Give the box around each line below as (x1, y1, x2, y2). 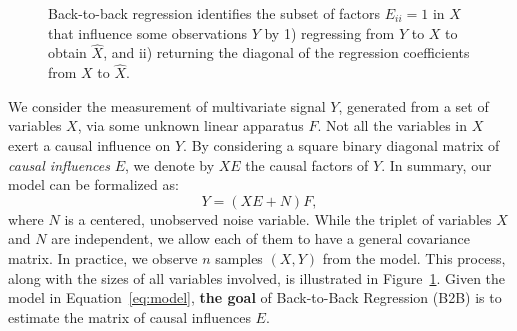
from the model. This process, (322, 247, 506, 268)
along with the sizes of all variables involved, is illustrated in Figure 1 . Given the (8, 267, 506, 288)
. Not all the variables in (317, 115, 467, 136)
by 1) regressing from (264, 22, 395, 43)
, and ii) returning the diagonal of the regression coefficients (103, 42, 470, 63)
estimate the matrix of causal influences (8, 306, 251, 327)
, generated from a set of (338, 95, 489, 116)
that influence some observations (48, 22, 247, 43)
